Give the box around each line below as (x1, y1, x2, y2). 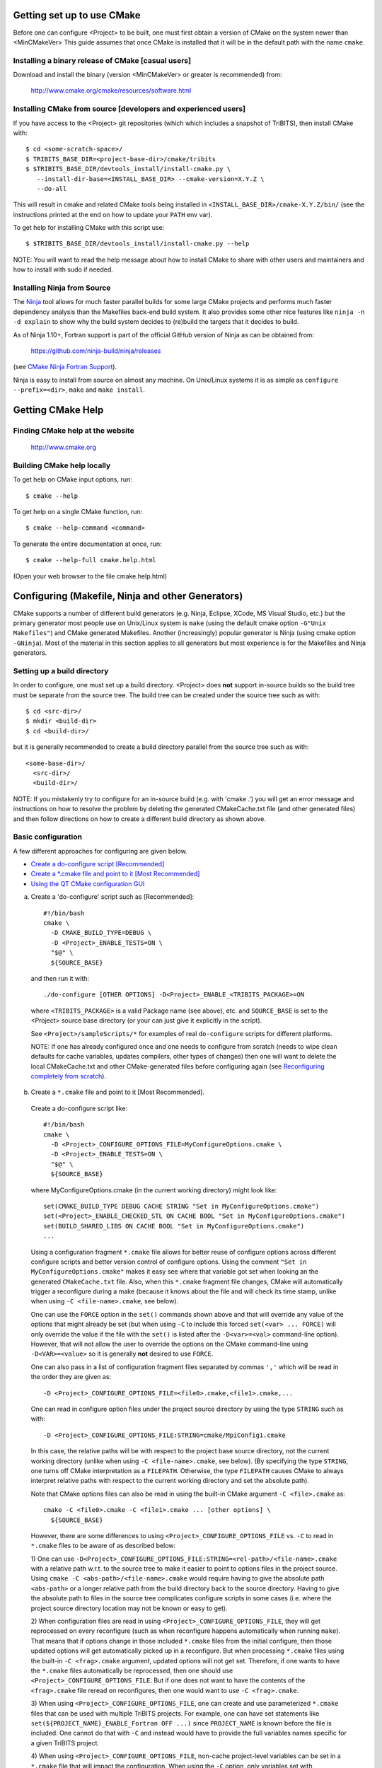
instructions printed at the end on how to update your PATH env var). (13, 210, 213, 219)
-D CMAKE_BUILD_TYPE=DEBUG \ (50, 929, 152, 937)
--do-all (36, 185, 67, 192)
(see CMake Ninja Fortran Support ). (13, 363, 117, 371)
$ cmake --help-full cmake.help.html (25, 556, 157, 564)
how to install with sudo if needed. (13, 265, 113, 274)
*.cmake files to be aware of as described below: (30, 1542, 176, 1550)
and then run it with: (30, 974, 90, 982)
